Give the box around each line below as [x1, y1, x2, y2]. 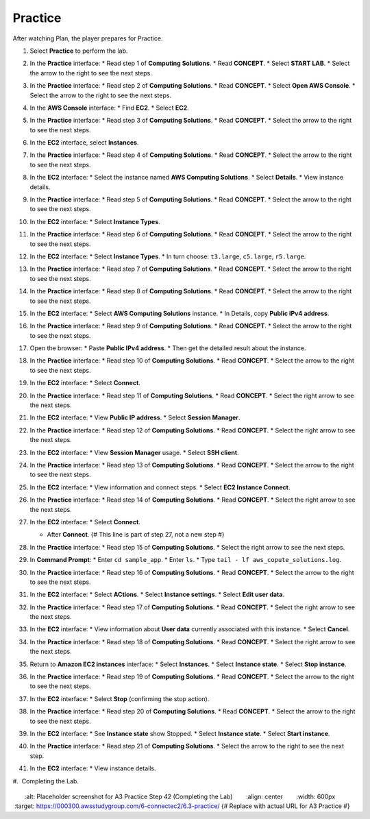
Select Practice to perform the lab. [29, 47, 128, 55]
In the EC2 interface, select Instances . [29, 138, 139, 147]
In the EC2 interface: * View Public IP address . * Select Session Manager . [29, 413, 241, 421]
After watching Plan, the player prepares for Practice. [12, 34, 163, 42]
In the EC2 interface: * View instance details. [29, 764, 156, 772]
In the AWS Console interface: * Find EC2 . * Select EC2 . [29, 103, 190, 112]
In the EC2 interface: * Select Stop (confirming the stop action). [29, 694, 210, 702]
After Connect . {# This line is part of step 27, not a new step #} [47, 530, 225, 539]
